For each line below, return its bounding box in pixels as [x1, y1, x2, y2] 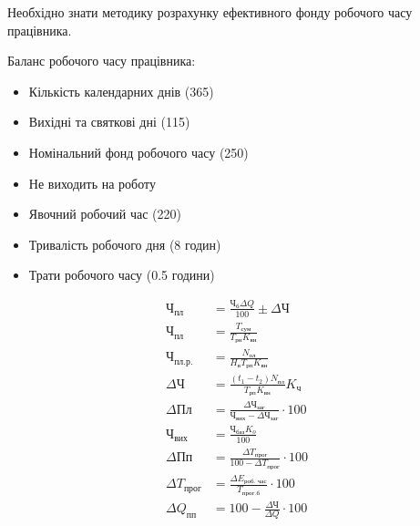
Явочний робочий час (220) [28, 204, 181, 223]
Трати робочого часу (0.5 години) [28, 265, 215, 284]
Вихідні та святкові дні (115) [28, 112, 190, 131]
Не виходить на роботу [28, 173, 156, 192]
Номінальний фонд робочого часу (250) [28, 142, 249, 161]
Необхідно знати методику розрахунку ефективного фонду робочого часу [7, 3, 413, 21]
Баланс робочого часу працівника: [7, 51, 196, 70]
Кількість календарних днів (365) [28, 81, 214, 100]
